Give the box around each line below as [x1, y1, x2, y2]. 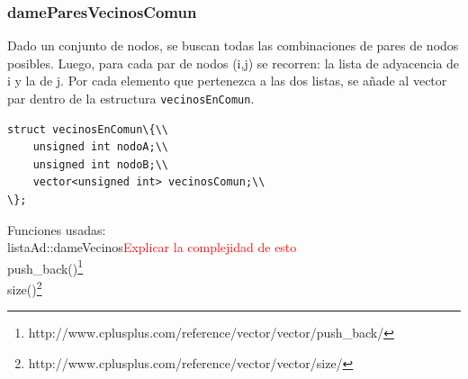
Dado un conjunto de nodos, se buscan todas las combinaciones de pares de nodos [7, 36, 459, 55]
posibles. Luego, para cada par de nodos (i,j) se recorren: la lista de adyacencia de [7, 53, 460, 72]
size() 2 [7, 277, 42, 298]
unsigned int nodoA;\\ [32, 140, 168, 154]
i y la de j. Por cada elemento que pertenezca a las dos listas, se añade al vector [7, 71, 447, 90]
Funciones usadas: [7, 220, 106, 239]
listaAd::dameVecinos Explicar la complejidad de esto [7, 238, 297, 257]
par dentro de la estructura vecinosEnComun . [7, 89, 255, 107]
